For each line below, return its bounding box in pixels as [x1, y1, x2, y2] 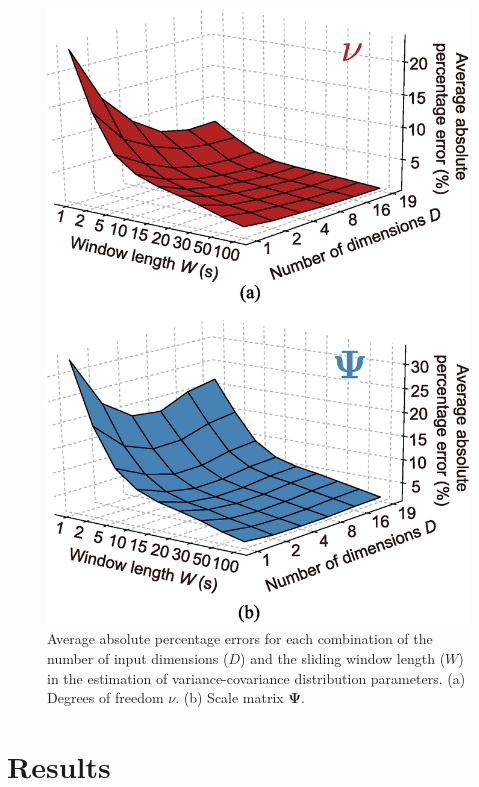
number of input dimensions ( [47, 647, 229, 668]
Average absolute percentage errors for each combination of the [47, 628, 433, 649]
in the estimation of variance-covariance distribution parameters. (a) [47, 667, 466, 688]
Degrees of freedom [47, 687, 164, 708]
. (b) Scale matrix [175, 687, 284, 708]
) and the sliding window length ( [240, 647, 446, 668]
